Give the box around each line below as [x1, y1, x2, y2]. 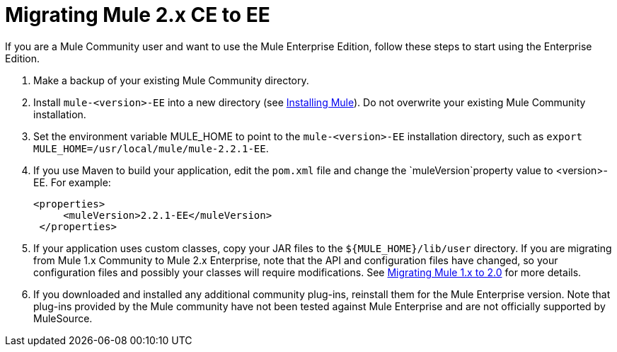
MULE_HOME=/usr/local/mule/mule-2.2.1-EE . [33, 142, 269, 154]
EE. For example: [33, 176, 111, 188]
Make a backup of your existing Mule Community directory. [33, 74, 309, 86]
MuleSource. [33, 312, 93, 324]
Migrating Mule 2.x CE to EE [5, 3, 270, 27]
